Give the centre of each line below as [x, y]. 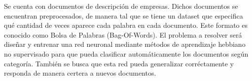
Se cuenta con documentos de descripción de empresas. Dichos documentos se [121, 6]
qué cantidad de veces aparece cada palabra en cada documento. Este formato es [126, 25]
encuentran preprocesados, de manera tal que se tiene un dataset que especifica [124, 15]
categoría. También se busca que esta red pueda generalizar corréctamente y [119, 63]
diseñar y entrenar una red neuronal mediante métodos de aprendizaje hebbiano [125, 44]
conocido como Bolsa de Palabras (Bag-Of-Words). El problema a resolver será [123, 34]
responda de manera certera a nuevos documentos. [80, 73]
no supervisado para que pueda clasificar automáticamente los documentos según [126, 53]
